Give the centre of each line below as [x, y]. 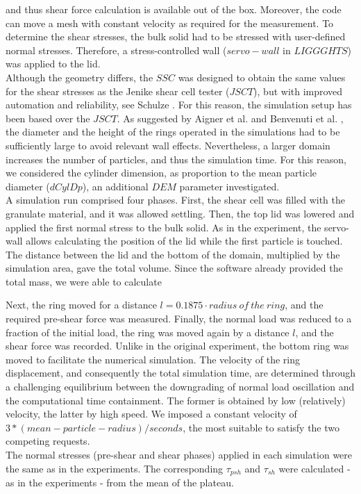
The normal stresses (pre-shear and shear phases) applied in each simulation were [179, 454]
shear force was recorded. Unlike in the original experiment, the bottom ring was [177, 346]
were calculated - [314, 468]
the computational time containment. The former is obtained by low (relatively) [176, 400]
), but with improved [298, 91]
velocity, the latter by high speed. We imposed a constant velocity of [151, 414]
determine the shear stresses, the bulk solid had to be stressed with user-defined [176, 36]
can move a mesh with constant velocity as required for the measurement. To [170, 23]
